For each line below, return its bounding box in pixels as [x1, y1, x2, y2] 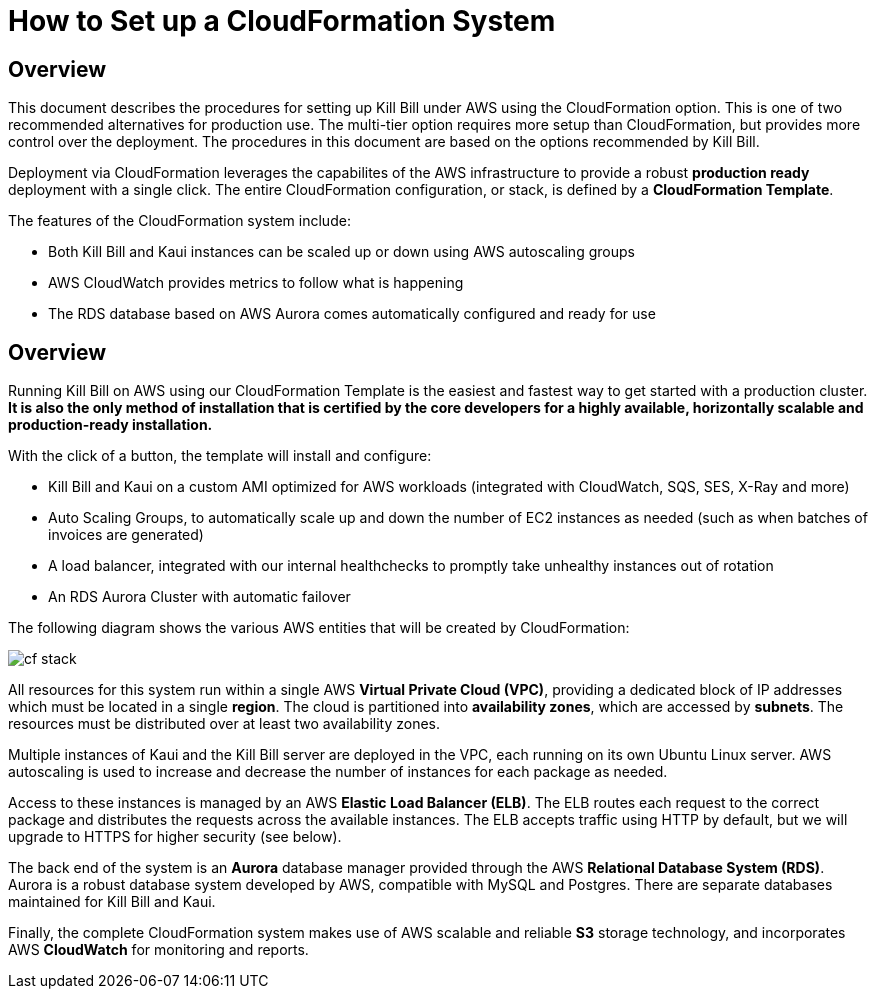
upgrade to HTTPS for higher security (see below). [8, 828, 342, 846]
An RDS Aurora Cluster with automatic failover [48, 588, 351, 606]
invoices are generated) [48, 526, 204, 544]
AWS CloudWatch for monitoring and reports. [8, 941, 309, 959]
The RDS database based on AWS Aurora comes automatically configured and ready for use [48, 305, 656, 323]
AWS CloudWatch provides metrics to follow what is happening [48, 274, 464, 292]
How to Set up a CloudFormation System [8, 4, 556, 38]
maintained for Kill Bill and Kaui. [8, 893, 216, 911]
